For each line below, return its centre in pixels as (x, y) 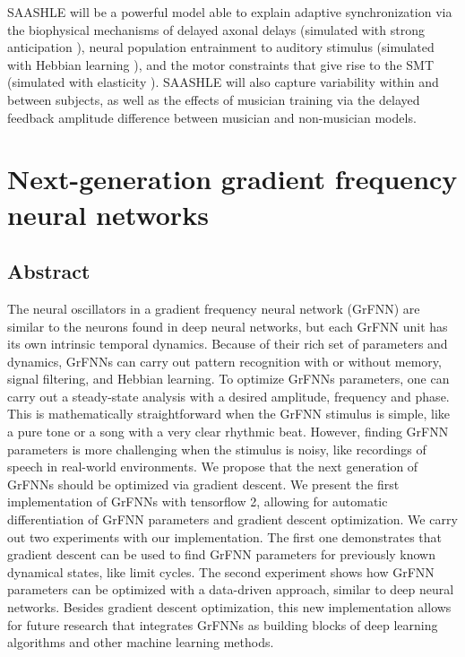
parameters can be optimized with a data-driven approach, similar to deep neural (231, 589)
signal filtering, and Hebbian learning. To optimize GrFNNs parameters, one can (228, 379)
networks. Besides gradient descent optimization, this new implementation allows (229, 607)
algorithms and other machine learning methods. (141, 642)
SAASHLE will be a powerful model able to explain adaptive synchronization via (230, 12)
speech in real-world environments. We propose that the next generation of (213, 467)
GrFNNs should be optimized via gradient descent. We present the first (203, 484)
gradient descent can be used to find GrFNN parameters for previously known (222, 554)
